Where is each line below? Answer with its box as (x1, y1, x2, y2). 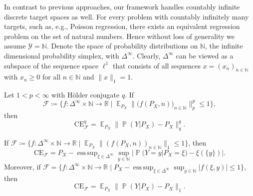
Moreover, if (4, 161, 41, 171)
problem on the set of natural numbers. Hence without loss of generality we (4, 30, 235, 41)
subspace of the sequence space (4, 60, 99, 70)
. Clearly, (132, 50, 161, 60)
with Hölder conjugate (51, 89, 120, 100)
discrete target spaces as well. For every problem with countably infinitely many (4, 11, 249, 21)
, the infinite (205, 40, 243, 51)
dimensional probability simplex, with (4, 50, 119, 60)
